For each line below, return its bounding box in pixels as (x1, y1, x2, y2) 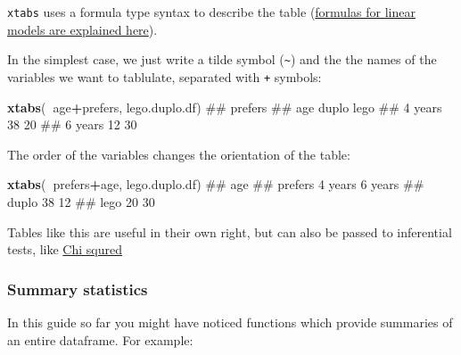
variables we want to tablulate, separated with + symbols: (7, 67, 322, 86)
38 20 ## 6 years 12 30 (7, 115, 137, 134)
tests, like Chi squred (7, 240, 122, 259)
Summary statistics (7, 277, 148, 300)
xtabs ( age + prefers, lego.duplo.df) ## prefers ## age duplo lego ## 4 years (7, 97, 442, 116)
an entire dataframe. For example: (7, 330, 193, 349)
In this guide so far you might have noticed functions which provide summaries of (7, 312, 453, 331)
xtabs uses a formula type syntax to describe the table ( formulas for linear (7, 3, 416, 21)
